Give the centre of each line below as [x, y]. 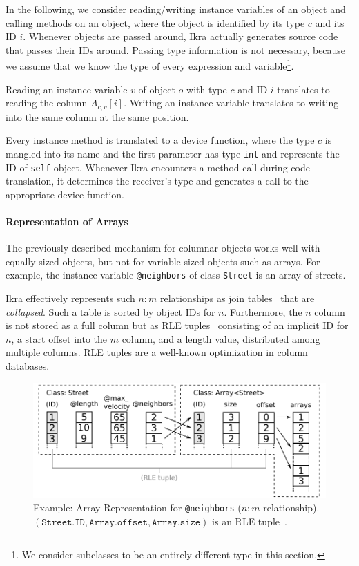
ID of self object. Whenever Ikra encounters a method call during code [158, 167]
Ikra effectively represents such [70, 298]
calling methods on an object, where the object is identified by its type [155, 22]
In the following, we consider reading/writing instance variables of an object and [176, 9]
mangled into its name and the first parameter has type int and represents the [173, 153]
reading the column [47, 103]
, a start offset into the [59, 338]
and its [330, 22]
